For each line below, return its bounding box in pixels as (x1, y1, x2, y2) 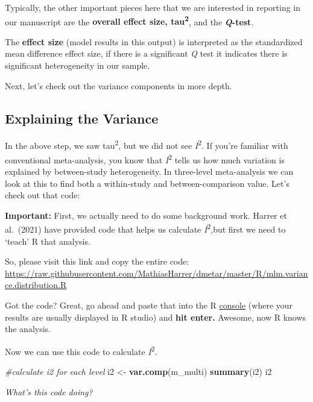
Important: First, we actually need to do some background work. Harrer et (5, 209, 287, 221)
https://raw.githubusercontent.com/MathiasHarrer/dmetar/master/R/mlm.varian (5, 266, 308, 279)
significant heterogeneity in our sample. (5, 59, 150, 72)
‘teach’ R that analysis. (5, 234, 90, 247)
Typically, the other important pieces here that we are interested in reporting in (5, 1, 301, 13)
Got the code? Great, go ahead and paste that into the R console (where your (5, 298, 293, 311)
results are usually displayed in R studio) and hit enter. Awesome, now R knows (5, 310, 306, 323)
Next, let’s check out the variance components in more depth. (5, 79, 232, 92)
